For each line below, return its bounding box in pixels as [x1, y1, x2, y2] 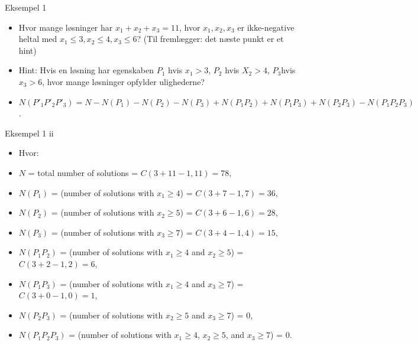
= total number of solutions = [28, 166, 138, 178]
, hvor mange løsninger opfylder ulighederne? [42, 75, 205, 87]
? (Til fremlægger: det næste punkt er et [137, 32, 284, 45]
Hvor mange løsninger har [18, 21, 113, 33]
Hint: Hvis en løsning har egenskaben [18, 64, 154, 76]
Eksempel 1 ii [5, 126, 54, 139]
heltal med [18, 32, 57, 45]
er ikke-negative [237, 21, 295, 33]
